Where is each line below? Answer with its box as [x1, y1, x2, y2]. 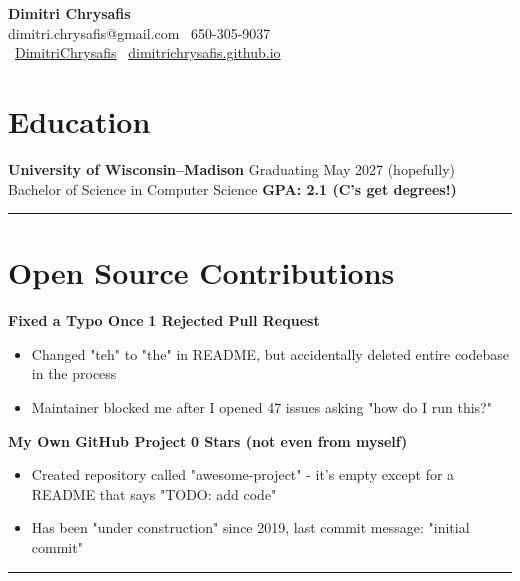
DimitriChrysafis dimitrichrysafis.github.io [15, 42, 281, 63]
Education [8, 100, 151, 141]
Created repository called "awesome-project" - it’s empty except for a [31, 464, 455, 485]
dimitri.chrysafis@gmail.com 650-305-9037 [8, 22, 271, 43]
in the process [31, 363, 117, 384]
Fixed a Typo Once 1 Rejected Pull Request [8, 310, 320, 331]
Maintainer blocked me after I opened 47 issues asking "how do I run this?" [31, 397, 492, 417]
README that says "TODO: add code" [31, 483, 277, 504]
